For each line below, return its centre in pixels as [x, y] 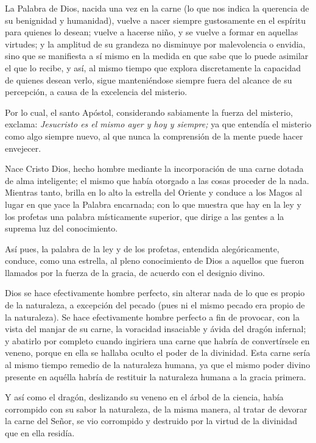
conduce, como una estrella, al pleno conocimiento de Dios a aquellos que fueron [155, 260]
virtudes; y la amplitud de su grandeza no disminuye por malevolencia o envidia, [155, 44]
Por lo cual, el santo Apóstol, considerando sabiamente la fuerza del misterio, [149, 112]
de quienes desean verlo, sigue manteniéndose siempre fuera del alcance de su [149, 80]
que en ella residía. [40, 433]
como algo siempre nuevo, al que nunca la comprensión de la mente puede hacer [154, 136]
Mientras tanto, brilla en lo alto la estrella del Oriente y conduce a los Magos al [154, 192]
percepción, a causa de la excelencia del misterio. [96, 92]
